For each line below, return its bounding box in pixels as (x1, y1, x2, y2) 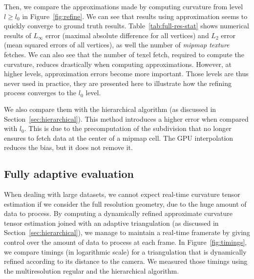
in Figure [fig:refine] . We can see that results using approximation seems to (22, 11, 248, 21)
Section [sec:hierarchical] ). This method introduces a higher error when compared (4, 113, 249, 124)
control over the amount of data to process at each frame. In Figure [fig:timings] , (4, 237, 247, 247)
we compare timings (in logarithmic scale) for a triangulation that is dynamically (4, 246, 247, 257)
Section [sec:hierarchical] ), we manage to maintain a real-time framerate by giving (4, 227, 250, 237)
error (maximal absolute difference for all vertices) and (45, 30, 209, 40)
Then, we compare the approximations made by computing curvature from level (4, 1, 243, 11)
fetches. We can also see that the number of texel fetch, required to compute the (4, 49, 244, 59)
